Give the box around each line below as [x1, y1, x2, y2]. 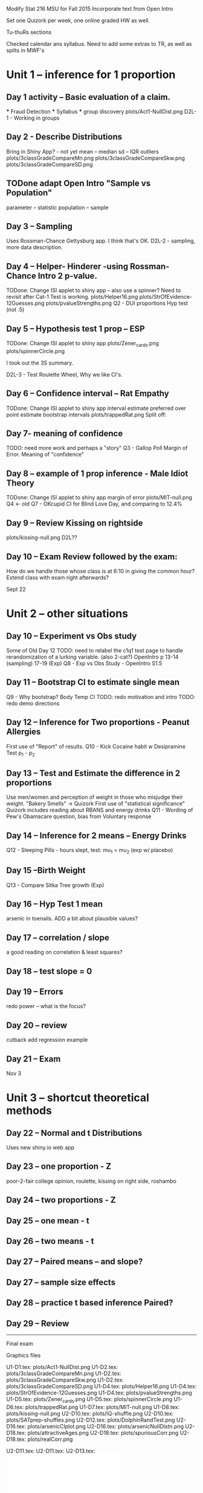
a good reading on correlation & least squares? [6, 949, 123, 956]
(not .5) [6, 306, 25, 313]
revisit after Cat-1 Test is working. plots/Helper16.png [6, 293, 138, 301]
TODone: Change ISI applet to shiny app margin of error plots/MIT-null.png [6, 494, 192, 501]
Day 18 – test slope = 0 [6, 966, 92, 976]
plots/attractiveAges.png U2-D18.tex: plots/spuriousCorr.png [27, 1429, 179, 1436]
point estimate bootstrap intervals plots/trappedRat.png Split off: [6, 411, 167, 418]
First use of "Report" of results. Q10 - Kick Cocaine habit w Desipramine [6, 743, 186, 750]
